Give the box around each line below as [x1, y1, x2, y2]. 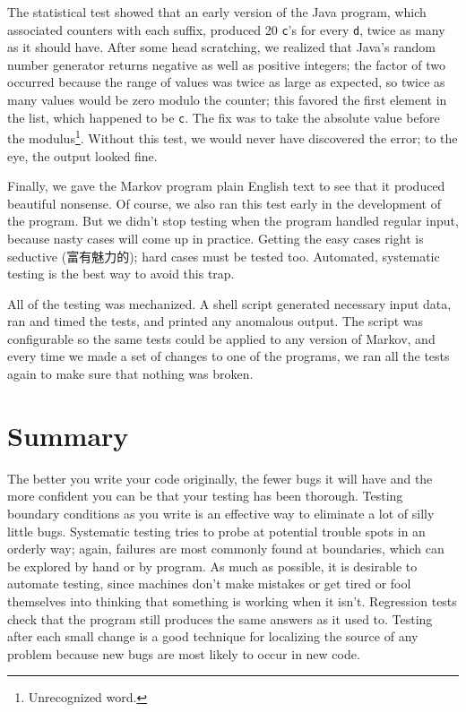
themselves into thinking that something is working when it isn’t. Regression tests [7, 591, 457, 610]
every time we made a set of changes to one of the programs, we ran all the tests [7, 347, 450, 365]
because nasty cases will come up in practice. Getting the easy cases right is [7, 228, 424, 247]
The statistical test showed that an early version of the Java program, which [7, 3, 427, 21]
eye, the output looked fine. [7, 146, 158, 165]
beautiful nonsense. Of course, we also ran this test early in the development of [7, 193, 441, 212]
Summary [7, 416, 129, 453]
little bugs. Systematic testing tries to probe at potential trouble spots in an [7, 521, 426, 540]
